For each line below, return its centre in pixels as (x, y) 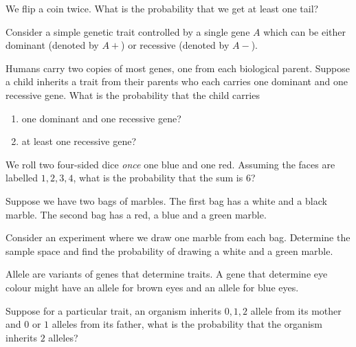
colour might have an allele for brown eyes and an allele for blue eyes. (152, 287)
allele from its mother (296, 310)
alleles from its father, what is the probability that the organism (187, 324)
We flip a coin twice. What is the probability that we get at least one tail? (162, 8)
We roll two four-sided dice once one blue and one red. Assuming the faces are (170, 164)
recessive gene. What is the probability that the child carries (133, 94)
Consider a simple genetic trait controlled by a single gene (128, 31)
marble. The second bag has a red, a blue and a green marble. (136, 214)
